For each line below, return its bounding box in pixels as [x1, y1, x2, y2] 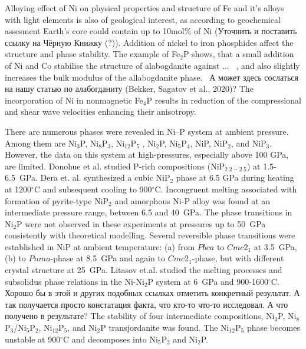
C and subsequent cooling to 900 [34, 182, 152, 195]
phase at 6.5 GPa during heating [176, 171, 294, 184]
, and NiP [231, 137, 266, 149]
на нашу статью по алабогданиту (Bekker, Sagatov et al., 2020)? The [5, 82, 254, 95]
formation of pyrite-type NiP [5, 194, 109, 207]
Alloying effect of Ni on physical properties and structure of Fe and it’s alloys [5, 2, 284, 14]
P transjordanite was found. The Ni [100, 321, 229, 334]
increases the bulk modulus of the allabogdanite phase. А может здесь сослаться [5, 71, 299, 83]
